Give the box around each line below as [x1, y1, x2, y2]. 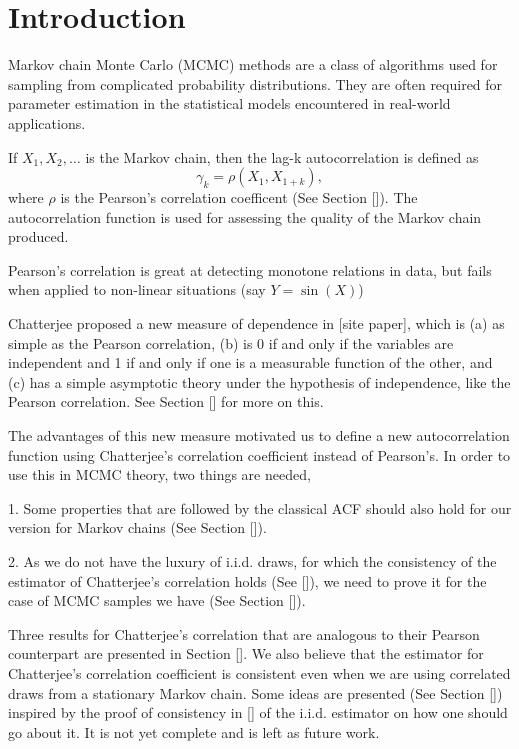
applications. [8, 112, 86, 133]
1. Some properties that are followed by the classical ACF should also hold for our [8, 497, 512, 518]
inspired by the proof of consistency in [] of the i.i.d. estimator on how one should [8, 702, 508, 723]
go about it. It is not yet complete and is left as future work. [8, 721, 380, 742]
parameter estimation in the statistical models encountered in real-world [8, 93, 451, 114]
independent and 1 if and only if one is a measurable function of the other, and [8, 352, 493, 373]
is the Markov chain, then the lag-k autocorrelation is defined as [85, 146, 479, 167]
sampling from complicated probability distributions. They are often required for [8, 73, 503, 94]
